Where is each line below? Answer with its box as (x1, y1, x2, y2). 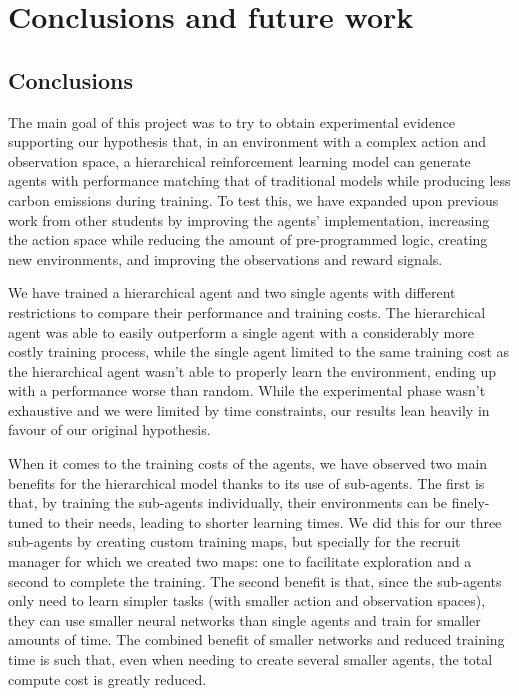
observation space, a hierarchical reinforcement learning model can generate (8, 150, 471, 171)
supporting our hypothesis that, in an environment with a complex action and (8, 131, 486, 152)
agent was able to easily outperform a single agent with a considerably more (8, 321, 474, 342)
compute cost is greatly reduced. (8, 668, 207, 689)
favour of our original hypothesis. (8, 419, 211, 440)
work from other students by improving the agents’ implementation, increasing (8, 209, 490, 230)
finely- (451, 492, 490, 513)
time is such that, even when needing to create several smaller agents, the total (8, 649, 493, 670)
